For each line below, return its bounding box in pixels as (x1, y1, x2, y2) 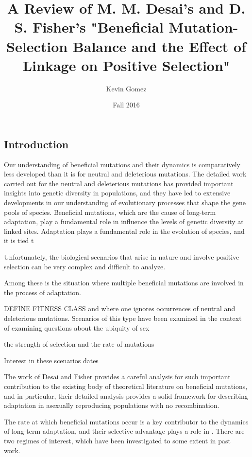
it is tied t (4, 235, 34, 246)
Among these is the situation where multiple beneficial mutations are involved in (4, 278, 244, 288)
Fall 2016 (113, 100, 140, 110)
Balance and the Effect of (72, 36, 246, 56)
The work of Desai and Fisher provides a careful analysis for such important (4, 371, 231, 382)
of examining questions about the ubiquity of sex (4, 322, 150, 333)
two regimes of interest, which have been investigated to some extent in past (4, 435, 231, 445)
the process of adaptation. (4, 287, 81, 297)
